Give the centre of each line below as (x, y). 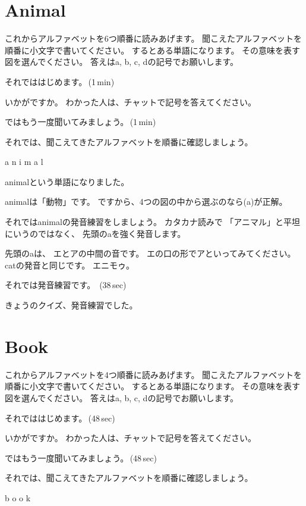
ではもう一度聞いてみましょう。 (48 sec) (81, 457)
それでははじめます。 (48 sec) (60, 418)
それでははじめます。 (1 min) (60, 81)
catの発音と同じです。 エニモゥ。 (70, 265)
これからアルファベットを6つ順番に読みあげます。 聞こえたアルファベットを (153, 38)
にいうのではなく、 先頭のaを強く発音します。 (95, 233)
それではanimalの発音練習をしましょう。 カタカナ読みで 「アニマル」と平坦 (153, 222)
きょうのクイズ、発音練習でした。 (71, 305)
